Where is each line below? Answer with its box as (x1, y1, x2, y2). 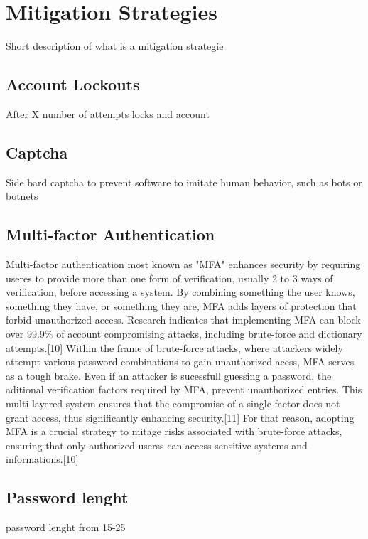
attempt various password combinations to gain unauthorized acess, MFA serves (6, 354, 355, 369)
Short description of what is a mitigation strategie (6, 38, 224, 53)
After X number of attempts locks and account (6, 106, 210, 121)
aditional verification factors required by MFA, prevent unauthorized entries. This (6, 382, 362, 397)
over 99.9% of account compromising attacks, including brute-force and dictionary (6, 326, 362, 341)
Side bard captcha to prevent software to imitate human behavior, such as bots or (6, 174, 362, 189)
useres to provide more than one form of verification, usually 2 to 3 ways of (6, 270, 333, 285)
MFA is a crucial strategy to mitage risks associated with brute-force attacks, (6, 424, 342, 439)
